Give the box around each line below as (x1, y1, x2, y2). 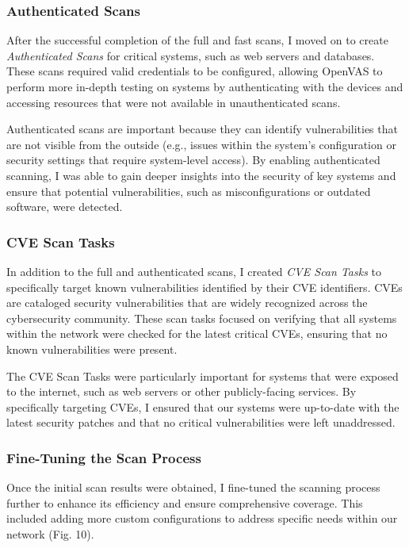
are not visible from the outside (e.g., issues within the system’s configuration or (6, 136, 396, 152)
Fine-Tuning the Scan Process (6, 447, 201, 467)
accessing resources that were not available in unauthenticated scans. (6, 94, 341, 110)
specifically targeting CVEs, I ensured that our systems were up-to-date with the (6, 398, 399, 415)
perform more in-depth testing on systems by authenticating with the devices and (6, 79, 403, 94)
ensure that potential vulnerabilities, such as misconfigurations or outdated (6, 182, 371, 199)
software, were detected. (6, 198, 123, 215)
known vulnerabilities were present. (6, 340, 178, 357)
